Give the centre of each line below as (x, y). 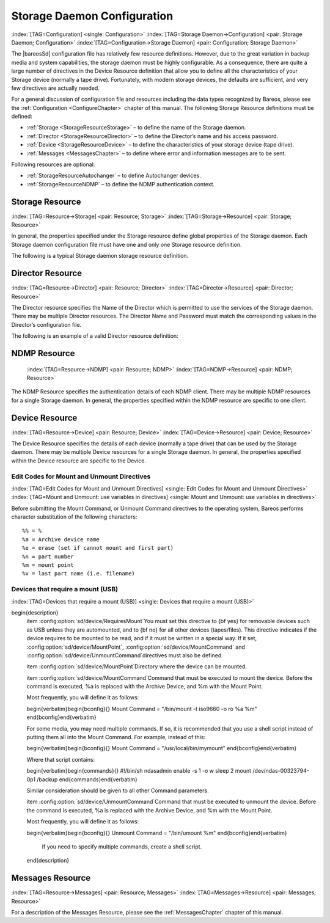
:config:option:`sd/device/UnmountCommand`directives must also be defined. (125, 655)
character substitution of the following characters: (74, 517)
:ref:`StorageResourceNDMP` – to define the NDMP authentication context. (121, 184)
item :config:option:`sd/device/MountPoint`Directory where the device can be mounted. (137, 666)
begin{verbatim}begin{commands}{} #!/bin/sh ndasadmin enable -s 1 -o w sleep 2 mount (139, 771)
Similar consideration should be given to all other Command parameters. (118, 790)
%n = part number (48, 556)
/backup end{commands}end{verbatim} (87, 779)
